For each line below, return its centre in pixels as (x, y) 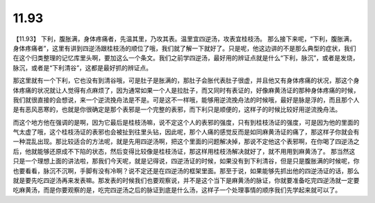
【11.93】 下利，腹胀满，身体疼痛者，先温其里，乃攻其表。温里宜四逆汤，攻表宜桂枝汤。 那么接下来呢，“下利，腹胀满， (184, 39)
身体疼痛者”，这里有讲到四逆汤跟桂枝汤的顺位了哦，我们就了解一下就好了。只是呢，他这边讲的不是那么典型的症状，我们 (185, 48)
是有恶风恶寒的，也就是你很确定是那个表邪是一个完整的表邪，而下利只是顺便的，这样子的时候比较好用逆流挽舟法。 (177, 109)
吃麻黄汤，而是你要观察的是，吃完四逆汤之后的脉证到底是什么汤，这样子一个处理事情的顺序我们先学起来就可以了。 (177, 190)
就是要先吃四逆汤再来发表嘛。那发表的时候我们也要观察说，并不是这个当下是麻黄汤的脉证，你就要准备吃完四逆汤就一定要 (186, 181)
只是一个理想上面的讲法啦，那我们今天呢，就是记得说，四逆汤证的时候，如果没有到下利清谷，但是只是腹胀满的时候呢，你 (186, 161)
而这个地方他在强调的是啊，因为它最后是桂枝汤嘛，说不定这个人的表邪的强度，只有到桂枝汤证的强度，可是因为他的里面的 (186, 122)
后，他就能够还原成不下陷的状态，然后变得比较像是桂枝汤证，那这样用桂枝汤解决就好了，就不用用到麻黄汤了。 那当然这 (184, 151)
